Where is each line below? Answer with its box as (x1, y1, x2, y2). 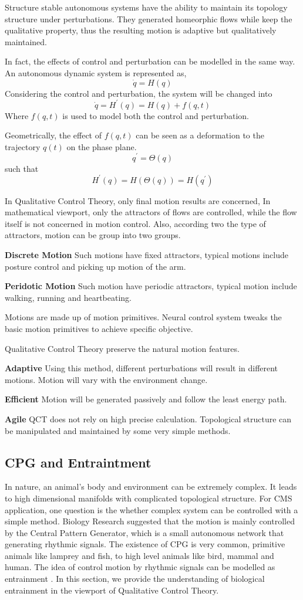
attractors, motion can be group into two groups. (5, 229, 181, 241)
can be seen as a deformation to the (136, 129, 264, 141)
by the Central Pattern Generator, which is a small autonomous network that (5, 526, 284, 538)
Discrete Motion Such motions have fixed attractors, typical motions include (5, 248, 288, 260)
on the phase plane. (66, 140, 137, 152)
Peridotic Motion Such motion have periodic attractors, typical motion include (5, 280, 297, 292)
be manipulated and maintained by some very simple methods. (5, 424, 231, 436)
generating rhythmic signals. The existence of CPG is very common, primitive (5, 538, 285, 550)
